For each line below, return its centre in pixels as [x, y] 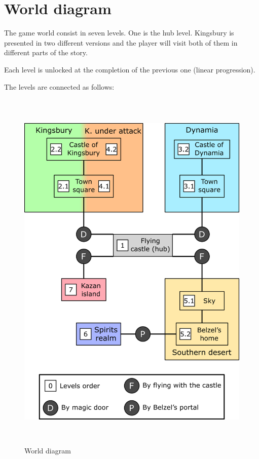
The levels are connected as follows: [59, 86]
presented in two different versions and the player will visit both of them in [121, 42]
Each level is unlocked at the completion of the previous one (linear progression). [130, 69]
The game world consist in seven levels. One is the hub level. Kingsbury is [119, 33]
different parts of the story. [46, 52]
